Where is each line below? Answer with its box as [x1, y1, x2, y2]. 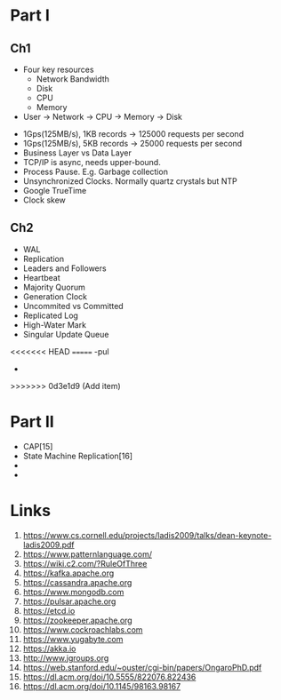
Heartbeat [22, 272, 60, 282]
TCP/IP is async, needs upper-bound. [22, 157, 161, 167]
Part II [10, 412, 54, 432]
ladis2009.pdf [22, 539, 75, 550]
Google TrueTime [22, 186, 87, 195]
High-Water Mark [22, 319, 87, 330]
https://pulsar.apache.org [22, 596, 116, 607]
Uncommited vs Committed [22, 300, 124, 311]
